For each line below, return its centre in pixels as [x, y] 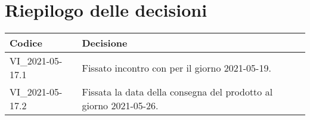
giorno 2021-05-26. [120, 106]
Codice [26, 43]
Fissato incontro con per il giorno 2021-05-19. [176, 67]
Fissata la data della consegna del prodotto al [177, 92]
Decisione [105, 43]
